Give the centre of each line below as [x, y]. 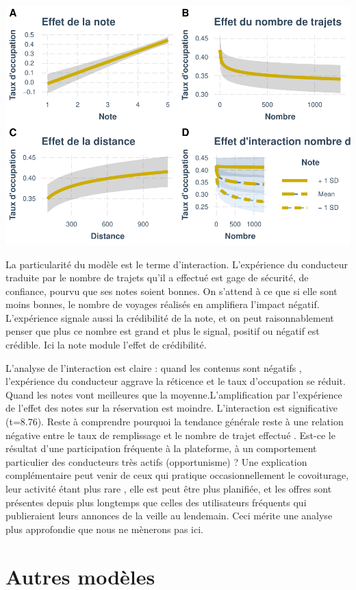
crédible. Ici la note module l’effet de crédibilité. [106, 345]
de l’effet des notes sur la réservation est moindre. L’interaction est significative [172, 408]
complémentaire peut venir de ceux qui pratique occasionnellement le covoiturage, [177, 475]
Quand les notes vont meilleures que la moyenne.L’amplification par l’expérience [174, 394]
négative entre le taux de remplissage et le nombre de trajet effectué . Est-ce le [170, 435]
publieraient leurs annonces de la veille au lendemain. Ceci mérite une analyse [169, 516]
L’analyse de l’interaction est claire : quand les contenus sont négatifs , [154, 367]
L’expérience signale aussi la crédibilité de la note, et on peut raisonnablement [170, 317]
